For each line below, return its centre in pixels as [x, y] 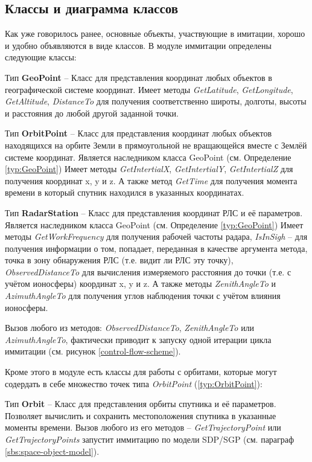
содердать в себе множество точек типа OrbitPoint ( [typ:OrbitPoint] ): [134, 383]
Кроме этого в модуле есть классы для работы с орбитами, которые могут [141, 372]
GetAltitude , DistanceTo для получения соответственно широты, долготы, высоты [156, 101]
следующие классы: [41, 57]
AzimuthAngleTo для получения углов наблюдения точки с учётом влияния [143, 296]
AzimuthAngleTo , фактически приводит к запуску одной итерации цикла [138, 339]
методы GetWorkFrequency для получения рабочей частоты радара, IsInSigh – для [156, 236]
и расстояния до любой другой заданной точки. [92, 113]
